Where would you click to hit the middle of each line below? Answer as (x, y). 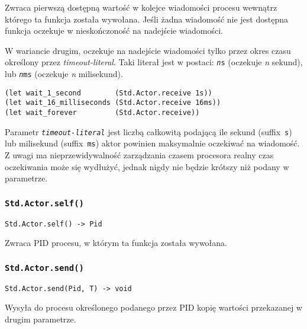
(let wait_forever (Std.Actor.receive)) (102, 113)
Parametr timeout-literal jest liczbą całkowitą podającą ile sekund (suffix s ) (148, 131)
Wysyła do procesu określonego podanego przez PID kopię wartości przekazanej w (153, 307)
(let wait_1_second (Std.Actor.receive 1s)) (109, 93)
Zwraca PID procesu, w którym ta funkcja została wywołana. (116, 243)
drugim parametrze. (41, 319)
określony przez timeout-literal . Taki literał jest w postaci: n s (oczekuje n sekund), (154, 62)
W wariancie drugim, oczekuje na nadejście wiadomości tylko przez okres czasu (148, 50)
